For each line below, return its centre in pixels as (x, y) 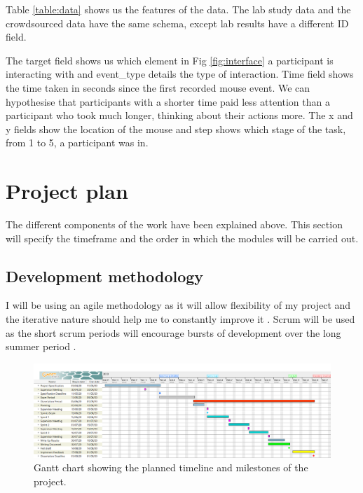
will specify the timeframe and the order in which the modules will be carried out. (182, 238)
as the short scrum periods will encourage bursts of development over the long (173, 332)
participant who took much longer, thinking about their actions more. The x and (179, 115)
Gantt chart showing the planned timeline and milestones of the (171, 467)
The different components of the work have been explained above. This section (174, 224)
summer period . (41, 346)
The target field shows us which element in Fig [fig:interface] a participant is (170, 60)
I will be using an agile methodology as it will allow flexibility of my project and (178, 305)
